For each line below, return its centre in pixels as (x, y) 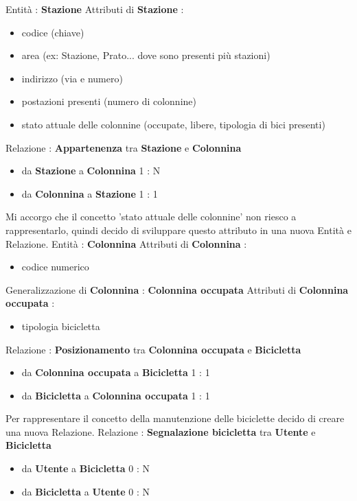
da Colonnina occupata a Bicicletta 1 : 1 (116, 372)
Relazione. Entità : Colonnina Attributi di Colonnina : (126, 243)
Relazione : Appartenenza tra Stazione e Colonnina (124, 147)
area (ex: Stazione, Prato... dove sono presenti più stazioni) (146, 55)
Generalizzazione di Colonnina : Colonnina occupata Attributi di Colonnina (177, 289)
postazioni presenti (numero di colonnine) (109, 101)
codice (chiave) (53, 32)
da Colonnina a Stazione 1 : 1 (90, 193)
